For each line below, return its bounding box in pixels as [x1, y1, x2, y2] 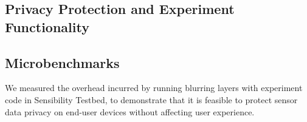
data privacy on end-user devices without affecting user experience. [5, 105, 255, 118]
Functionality [5, 17, 89, 36]
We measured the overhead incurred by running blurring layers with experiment [5, 81, 303, 94]
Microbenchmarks [5, 53, 120, 72]
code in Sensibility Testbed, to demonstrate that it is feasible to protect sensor [5, 93, 298, 106]
